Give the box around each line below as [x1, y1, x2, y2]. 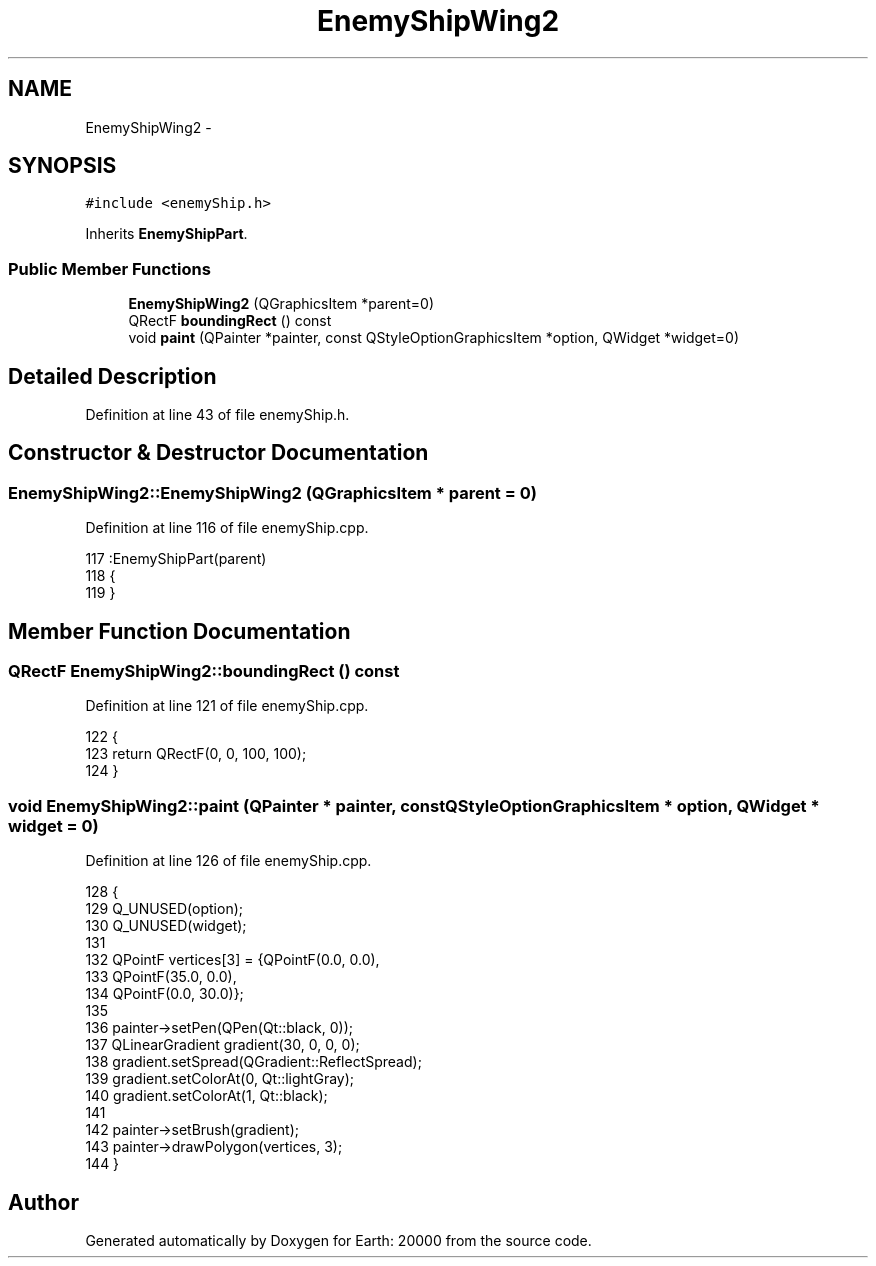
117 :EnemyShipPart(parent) [85, 550, 267, 568]
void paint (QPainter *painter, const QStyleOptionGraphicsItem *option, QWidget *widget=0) [128, 329, 740, 347]
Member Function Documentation [8, 618, 351, 644]
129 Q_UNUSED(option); [85, 900, 243, 918]
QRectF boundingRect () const [128, 312, 332, 330]
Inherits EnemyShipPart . [85, 225, 248, 243]
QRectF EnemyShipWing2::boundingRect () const [8, 661, 400, 682]
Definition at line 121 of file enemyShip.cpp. [85, 697, 369, 715]
